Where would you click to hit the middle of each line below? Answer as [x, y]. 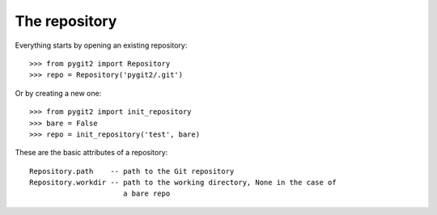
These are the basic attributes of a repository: [91, 153]
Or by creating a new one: [58, 93]
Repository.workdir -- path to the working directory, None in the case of [183, 183]
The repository [66, 21]
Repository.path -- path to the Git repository [132, 171]
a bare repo [146, 194]
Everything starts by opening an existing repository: [101, 45]
